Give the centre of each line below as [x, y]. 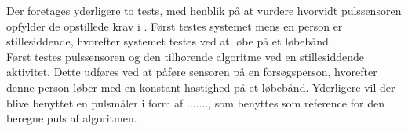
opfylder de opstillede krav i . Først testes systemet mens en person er [175, 25]
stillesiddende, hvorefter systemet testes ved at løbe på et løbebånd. [169, 41]
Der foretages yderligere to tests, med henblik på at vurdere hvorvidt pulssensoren [204, 10]
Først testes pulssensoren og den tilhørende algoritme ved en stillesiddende [185, 56]
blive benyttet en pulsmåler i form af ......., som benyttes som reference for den [195, 102]
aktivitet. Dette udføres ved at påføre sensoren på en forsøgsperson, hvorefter [192, 72]
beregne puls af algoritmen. [72, 118]
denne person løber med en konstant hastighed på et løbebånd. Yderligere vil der [201, 87]
